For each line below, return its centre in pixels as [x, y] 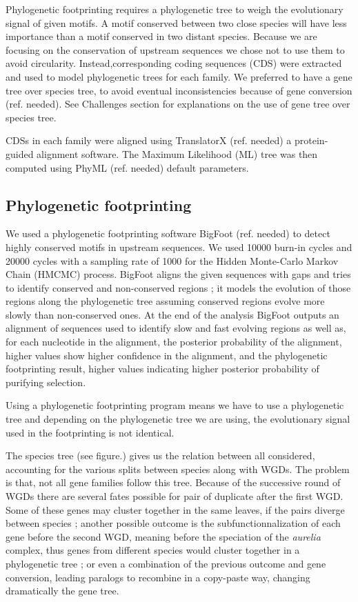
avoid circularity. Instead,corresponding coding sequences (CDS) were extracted [174, 63]
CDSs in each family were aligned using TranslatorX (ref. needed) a [149, 140]
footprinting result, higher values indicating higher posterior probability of [162, 369]
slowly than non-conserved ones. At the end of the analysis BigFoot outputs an [172, 314]
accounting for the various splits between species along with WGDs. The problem [178, 469]
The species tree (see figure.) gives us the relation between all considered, [160, 455]
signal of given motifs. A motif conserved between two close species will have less [176, 22]
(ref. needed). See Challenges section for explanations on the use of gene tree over [178, 104]
